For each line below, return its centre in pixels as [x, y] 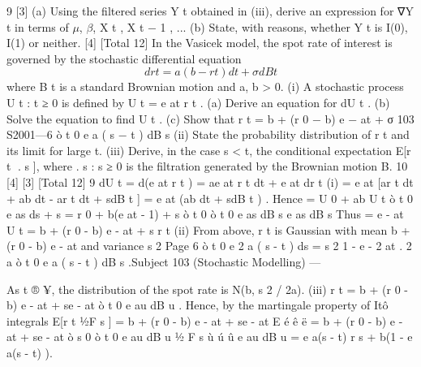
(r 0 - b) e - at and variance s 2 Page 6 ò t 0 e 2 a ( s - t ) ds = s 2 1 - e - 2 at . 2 [209, 246]
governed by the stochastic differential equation [124, 58]
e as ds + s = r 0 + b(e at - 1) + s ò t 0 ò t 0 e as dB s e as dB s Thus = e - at [205, 214]
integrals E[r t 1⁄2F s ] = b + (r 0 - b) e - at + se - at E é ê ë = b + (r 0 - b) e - [205, 320]
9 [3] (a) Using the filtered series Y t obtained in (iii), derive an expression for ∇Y [210, 11]
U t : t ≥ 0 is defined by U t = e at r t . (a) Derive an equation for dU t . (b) [198, 102]
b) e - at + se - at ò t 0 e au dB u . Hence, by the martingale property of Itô [198, 305]
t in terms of [38, 26]
